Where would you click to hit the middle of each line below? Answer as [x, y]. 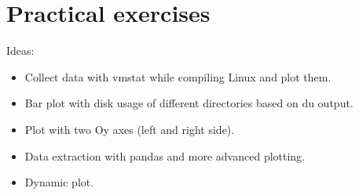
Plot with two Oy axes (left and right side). [130, 129]
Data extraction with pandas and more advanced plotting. [165, 155]
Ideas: [20, 51]
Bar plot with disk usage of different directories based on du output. [189, 103]
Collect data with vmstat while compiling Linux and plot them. [178, 76]
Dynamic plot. [59, 182]
